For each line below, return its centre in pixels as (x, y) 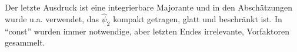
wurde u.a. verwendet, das (52, 18)
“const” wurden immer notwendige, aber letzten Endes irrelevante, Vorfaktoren (147, 31)
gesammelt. (25, 42)
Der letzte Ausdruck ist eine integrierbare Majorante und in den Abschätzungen (149, 7)
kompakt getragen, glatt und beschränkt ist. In (198, 18)
